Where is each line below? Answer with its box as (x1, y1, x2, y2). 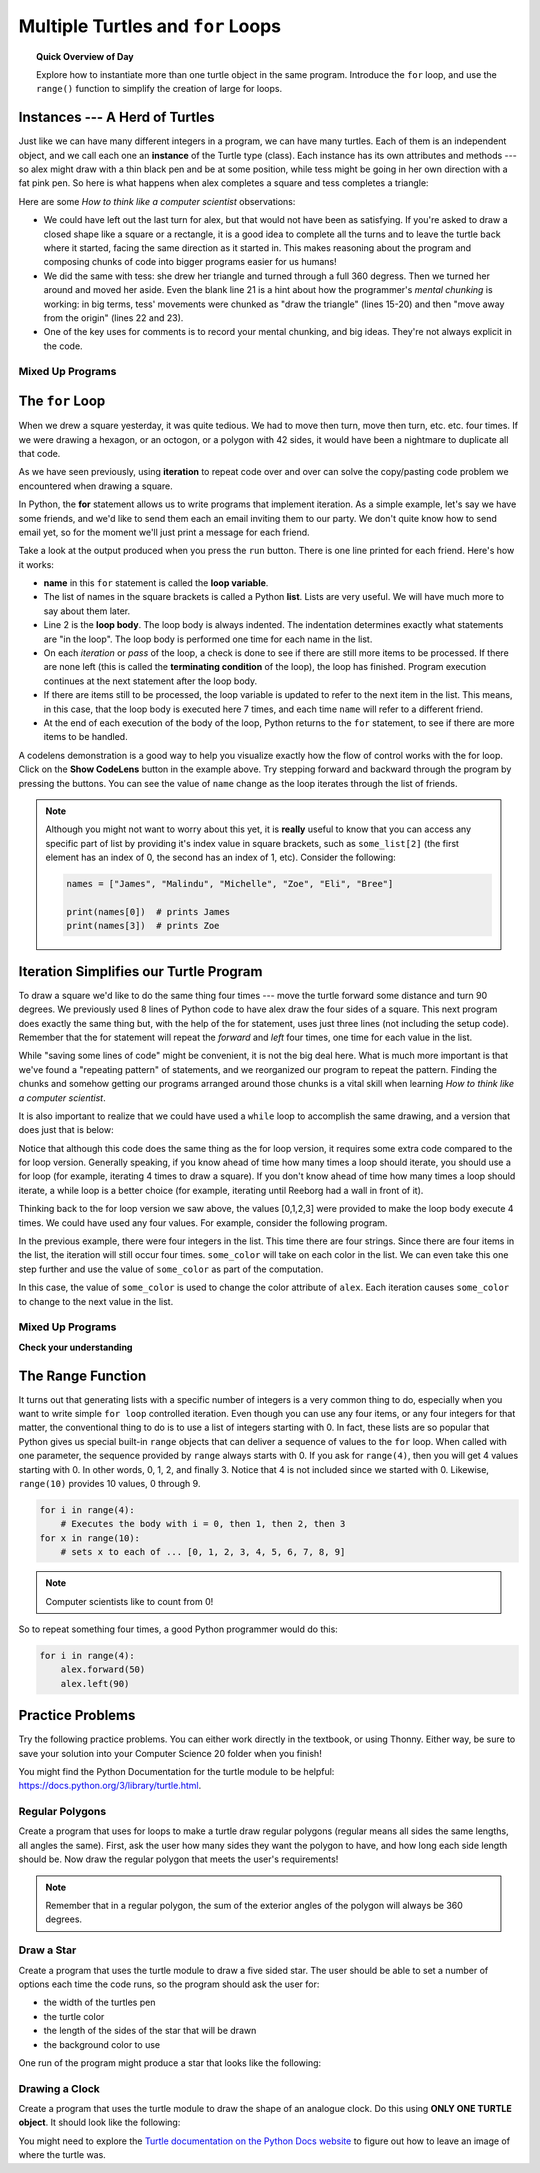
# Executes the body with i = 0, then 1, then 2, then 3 (60, 1518, 346, 1530)
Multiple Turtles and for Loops (18, 15, 282, 37)
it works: (18, 558, 55, 570)
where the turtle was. (18, 2149, 107, 2161)
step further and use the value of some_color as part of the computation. (18, 1263, 324, 1275)
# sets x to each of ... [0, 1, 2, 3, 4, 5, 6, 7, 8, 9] (60, 1546, 346, 1558)
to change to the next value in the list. (18, 1295, 174, 1307)
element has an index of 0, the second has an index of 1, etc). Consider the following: (45, 851, 397, 864)
